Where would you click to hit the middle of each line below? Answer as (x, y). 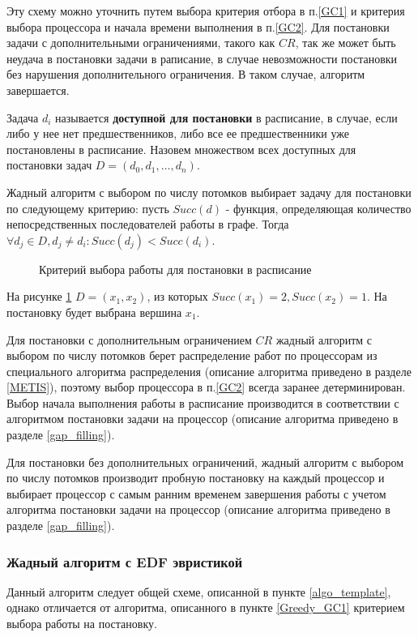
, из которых (177, 296)
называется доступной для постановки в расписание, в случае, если (226, 117)
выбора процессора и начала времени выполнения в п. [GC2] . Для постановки (198, 26)
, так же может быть (345, 43)
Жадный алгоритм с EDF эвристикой (125, 561)
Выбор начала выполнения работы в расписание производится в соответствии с (203, 402)
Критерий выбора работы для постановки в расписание (175, 269)
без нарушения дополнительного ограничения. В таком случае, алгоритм (186, 74)
